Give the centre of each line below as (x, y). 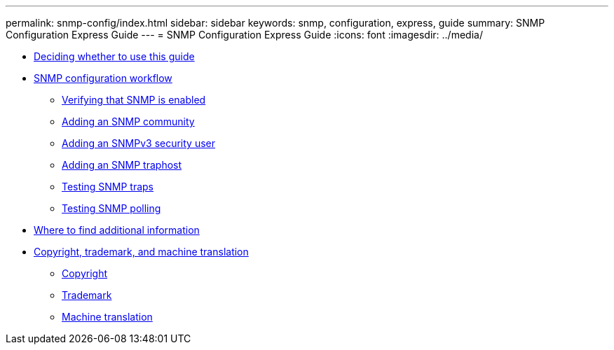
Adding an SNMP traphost (122, 165)
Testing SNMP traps (108, 187)
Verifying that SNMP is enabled (134, 100)
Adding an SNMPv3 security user (139, 143)
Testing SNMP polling (111, 208)
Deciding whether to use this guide (114, 56)
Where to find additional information (117, 230)
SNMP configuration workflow (103, 78)
